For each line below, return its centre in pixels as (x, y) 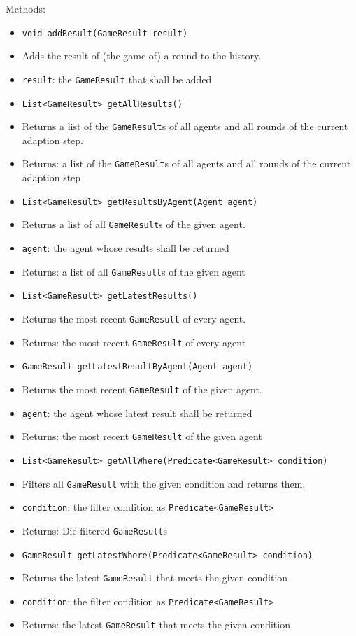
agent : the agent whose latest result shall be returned (137, 412)
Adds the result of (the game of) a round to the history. (142, 56)
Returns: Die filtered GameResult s (94, 530)
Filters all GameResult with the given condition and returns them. (164, 483)
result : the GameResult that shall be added (117, 79)
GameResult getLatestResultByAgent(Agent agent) (137, 367)
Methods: (26, 8)
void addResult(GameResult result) (105, 33)
